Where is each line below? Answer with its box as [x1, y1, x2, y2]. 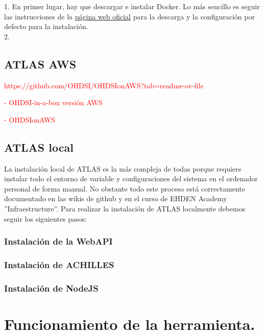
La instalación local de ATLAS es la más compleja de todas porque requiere [4, 163, 242, 174]
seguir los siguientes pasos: [4, 213, 87, 224]
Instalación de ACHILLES [4, 258, 114, 271]
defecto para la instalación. [4, 21, 88, 32]
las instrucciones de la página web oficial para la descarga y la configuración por [4, 11, 255, 21]
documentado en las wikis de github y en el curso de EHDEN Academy [4, 193, 227, 204]
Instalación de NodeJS [4, 281, 99, 294]
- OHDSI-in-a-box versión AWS [4, 97, 103, 108]
